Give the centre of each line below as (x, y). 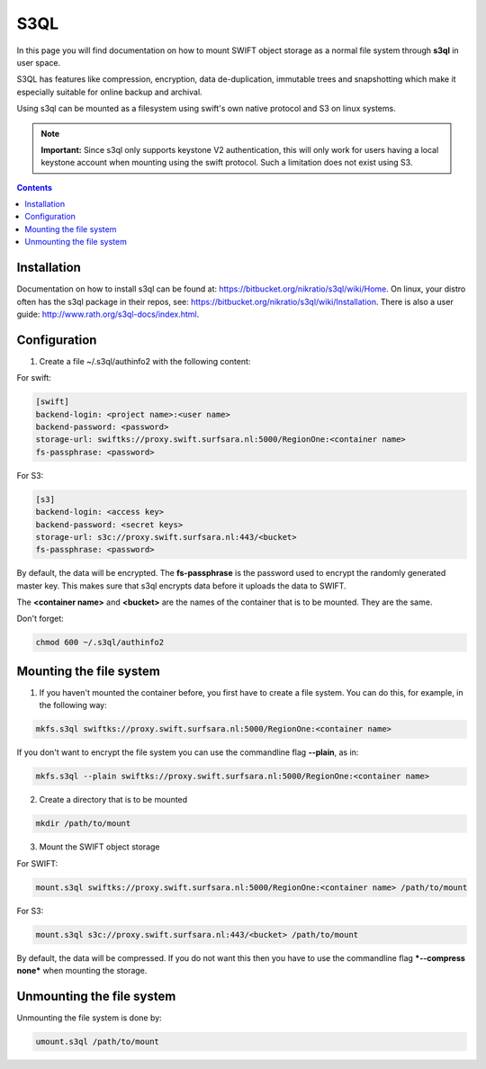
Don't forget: (40, 619)
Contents (35, 187)
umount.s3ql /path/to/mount (97, 1041)
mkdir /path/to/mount (83, 824)
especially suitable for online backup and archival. (109, 92)
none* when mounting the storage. (82, 970)
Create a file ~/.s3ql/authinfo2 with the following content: (145, 361)
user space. (39, 62)
